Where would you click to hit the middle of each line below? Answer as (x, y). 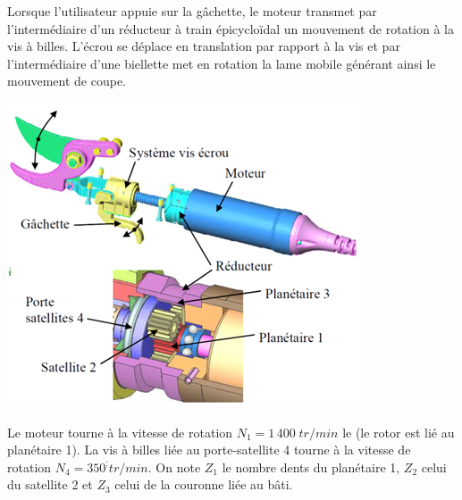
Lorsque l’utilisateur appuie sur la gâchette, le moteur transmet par (192, 11)
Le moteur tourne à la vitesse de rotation (120, 432)
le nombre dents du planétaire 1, (311, 467)
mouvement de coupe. (67, 81)
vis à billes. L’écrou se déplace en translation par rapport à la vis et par (204, 46)
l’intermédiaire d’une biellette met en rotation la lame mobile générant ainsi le (222, 63)
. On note (174, 467)
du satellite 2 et (50, 484)
